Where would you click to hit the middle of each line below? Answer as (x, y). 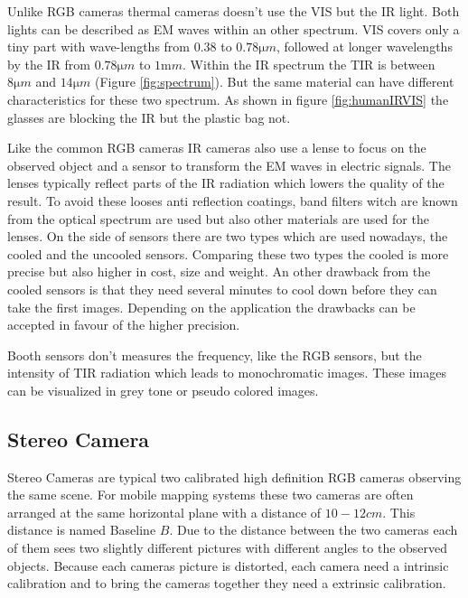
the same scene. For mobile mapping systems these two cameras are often (211, 495)
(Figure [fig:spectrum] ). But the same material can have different (275, 82)
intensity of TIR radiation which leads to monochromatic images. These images (227, 373)
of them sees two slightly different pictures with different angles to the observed (228, 548)
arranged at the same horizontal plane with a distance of (164, 512)
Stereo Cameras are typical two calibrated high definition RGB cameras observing (234, 477)
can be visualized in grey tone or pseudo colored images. (163, 390)
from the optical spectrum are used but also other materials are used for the (218, 218)
